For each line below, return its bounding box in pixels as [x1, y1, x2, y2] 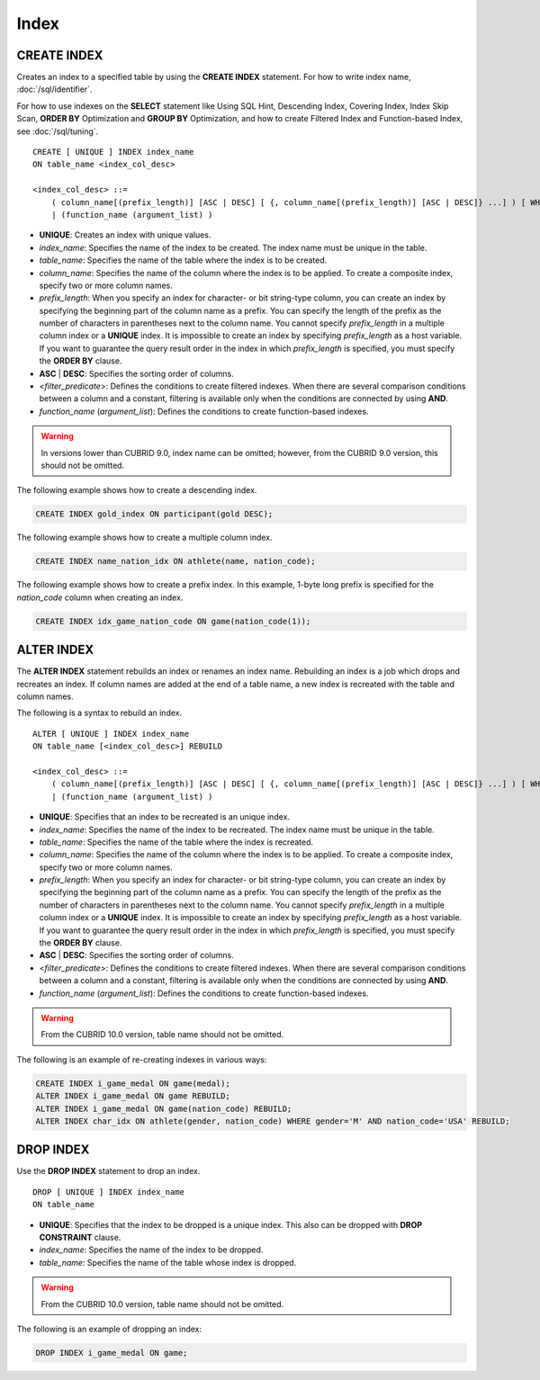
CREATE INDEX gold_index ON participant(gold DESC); [35, 509, 274, 519]
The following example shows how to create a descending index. [16, 485, 257, 496]
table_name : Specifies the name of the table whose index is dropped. [39, 1257, 297, 1268]
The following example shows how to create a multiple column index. [16, 532, 274, 543]
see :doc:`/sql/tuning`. [16, 126, 99, 137]
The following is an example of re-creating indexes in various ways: [16, 1053, 267, 1065]
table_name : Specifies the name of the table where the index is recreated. [39, 837, 314, 847]
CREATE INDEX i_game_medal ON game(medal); [35, 1078, 231, 1089]
